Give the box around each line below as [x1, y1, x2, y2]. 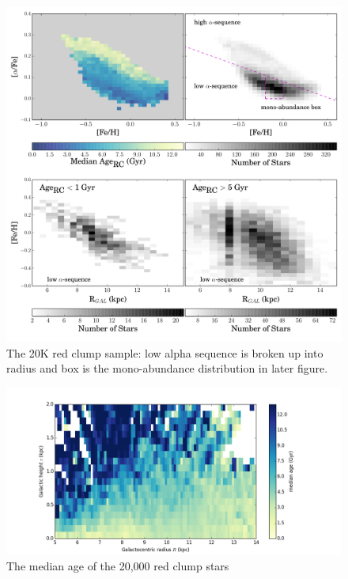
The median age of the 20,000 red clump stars [6, 558, 229, 574]
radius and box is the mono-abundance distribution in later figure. [6, 360, 328, 377]
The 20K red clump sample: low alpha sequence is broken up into [6, 344, 323, 361]
